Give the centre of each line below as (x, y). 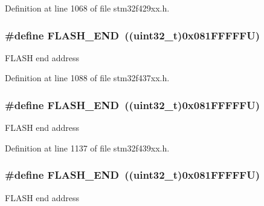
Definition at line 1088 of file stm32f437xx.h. (87, 78)
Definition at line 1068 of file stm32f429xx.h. (87, 8)
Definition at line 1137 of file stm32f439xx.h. (87, 148)
